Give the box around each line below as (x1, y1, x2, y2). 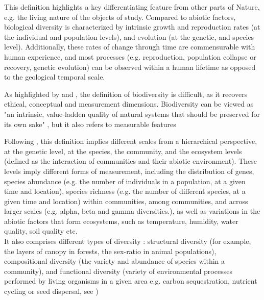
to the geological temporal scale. (4, 71, 105, 82)
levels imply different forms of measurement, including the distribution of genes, (4, 165, 254, 176)
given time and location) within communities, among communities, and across (4, 195, 248, 206)
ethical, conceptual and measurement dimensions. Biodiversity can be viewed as (4, 98, 254, 109)
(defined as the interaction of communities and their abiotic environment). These (4, 156, 257, 166)
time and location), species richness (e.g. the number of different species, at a (4, 186, 246, 196)
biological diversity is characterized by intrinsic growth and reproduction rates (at (4, 21, 260, 32)
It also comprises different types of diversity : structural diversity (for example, (4, 236, 251, 246)
